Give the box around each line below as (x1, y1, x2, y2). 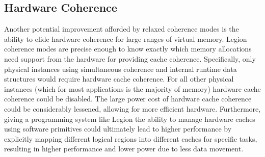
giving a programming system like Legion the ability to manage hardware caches (4, 113, 255, 124)
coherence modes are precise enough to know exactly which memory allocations (4, 43, 252, 54)
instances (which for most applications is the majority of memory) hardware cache (4, 83, 261, 94)
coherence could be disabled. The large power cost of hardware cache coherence (4, 93, 252, 104)
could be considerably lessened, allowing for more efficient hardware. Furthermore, (4, 103, 261, 114)
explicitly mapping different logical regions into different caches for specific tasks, (4, 133, 257, 144)
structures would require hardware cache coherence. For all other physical (4, 73, 234, 84)
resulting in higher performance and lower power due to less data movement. (4, 143, 244, 154)
